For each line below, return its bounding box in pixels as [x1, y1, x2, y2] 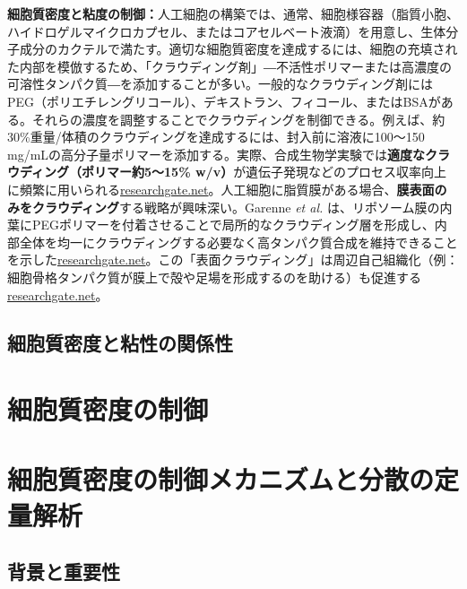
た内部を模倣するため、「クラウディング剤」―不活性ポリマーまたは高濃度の [7, 56, 453, 75]
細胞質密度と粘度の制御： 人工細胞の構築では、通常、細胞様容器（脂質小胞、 [7, 4, 459, 22]
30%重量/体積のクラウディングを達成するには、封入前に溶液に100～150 [7, 127, 425, 146]
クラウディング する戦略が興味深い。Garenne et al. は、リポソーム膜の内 [31, 197, 453, 216]
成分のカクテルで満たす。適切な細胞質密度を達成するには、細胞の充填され [19, 39, 458, 58]
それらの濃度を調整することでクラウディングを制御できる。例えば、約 [31, 109, 445, 128]
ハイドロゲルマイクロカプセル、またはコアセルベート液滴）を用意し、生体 [7, 22, 446, 40]
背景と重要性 [7, 558, 120, 585]
